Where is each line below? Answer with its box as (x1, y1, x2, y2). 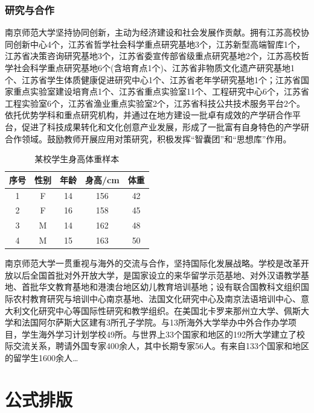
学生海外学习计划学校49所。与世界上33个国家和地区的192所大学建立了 (21, 327, 296, 340)
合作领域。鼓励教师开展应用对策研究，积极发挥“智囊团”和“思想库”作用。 (5, 132, 292, 145)
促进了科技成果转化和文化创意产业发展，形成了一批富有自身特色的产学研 (21, 120, 309, 133)
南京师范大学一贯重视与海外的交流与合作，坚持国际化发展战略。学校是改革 (5, 257, 301, 270)
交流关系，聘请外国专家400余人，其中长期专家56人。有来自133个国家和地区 (13, 339, 309, 352)
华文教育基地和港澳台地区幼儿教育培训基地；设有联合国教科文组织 (38, 280, 301, 293)
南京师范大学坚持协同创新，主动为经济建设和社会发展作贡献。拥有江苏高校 (5, 26, 301, 39)
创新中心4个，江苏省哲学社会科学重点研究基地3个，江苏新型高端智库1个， (13, 37, 305, 50)
